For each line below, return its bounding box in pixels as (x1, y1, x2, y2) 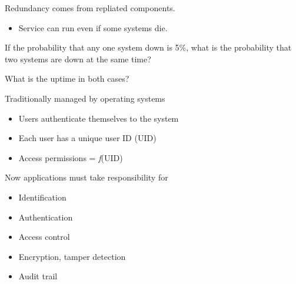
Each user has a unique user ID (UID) (18, 132, 157, 144)
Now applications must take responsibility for (5, 171, 168, 183)
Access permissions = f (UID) (18, 151, 123, 163)
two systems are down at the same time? (5, 52, 151, 65)
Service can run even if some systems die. (18, 21, 168, 34)
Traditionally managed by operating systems (5, 92, 165, 104)
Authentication (18, 211, 73, 223)
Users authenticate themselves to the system (18, 112, 179, 124)
